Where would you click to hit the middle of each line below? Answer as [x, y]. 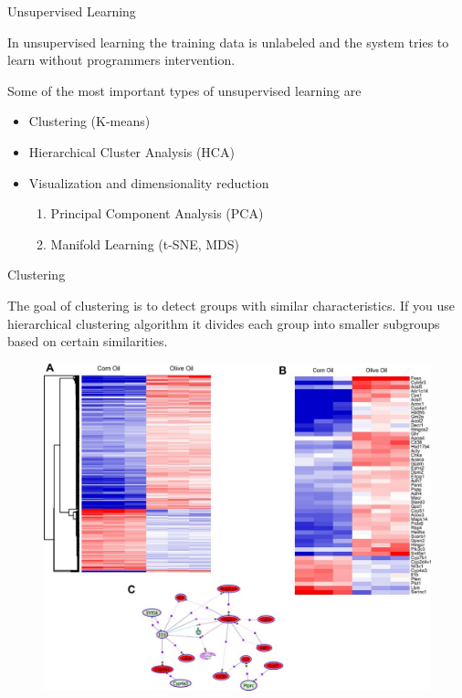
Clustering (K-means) [89, 121]
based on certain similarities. [88, 341]
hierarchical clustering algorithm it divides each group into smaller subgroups [224, 323]
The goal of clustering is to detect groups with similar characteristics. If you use [231, 305]
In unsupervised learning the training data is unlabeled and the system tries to [228, 42]
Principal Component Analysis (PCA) [157, 213]
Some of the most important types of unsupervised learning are [184, 90]
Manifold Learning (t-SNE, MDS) [145, 243]
